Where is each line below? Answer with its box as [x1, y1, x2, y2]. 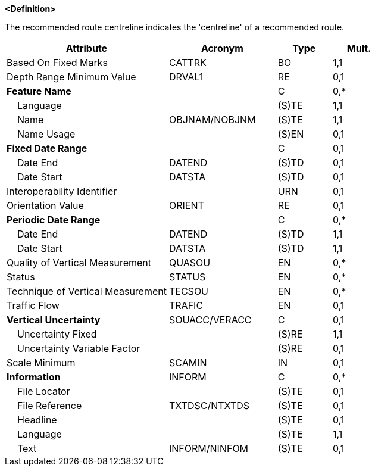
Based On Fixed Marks [7, 57, 108, 68]
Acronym [201, 42, 243, 54]
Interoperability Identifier [7, 185, 117, 197]
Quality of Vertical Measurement [7, 257, 152, 269]
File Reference [17, 400, 82, 411]
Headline [17, 414, 57, 426]
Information [7, 371, 61, 383]
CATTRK [168, 57, 207, 68]
